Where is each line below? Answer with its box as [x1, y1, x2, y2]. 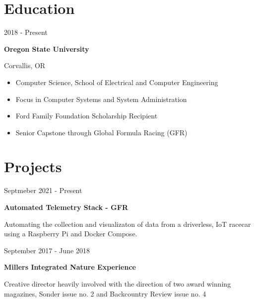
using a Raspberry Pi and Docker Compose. [4, 228, 137, 239]
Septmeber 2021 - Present [4, 185, 82, 196]
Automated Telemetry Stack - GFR [4, 202, 128, 212]
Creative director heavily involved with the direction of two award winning [4, 278, 231, 289]
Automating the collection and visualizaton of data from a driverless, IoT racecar [4, 218, 251, 229]
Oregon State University [4, 43, 89, 54]
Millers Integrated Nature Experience [4, 262, 136, 272]
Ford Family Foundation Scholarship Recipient [15, 110, 158, 121]
